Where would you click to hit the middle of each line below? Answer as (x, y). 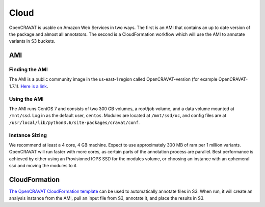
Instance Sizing (28, 135)
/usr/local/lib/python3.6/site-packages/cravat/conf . (74, 122)
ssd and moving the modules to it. (43, 166)
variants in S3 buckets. (32, 41)
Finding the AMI (28, 70)
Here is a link (34, 86)
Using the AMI (26, 99)
